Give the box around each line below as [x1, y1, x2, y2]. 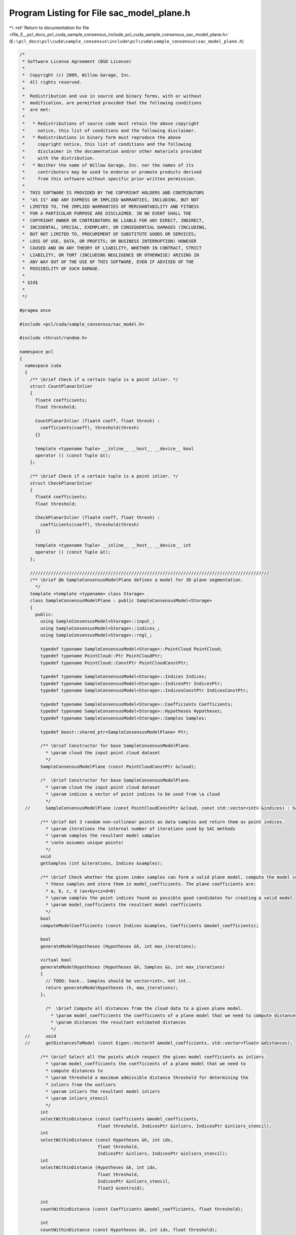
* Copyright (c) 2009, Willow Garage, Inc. [22, 72, 132, 78]
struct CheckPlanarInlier [30, 480, 93, 486]
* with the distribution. [22, 156, 96, 161]
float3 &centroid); [97, 1186, 145, 1191]
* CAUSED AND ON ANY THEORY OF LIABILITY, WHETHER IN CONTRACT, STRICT [22, 245, 202, 251]
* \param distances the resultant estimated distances [50, 1020, 186, 1025]
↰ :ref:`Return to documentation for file [9, 25, 89, 31]
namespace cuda [25, 363, 62, 368]
